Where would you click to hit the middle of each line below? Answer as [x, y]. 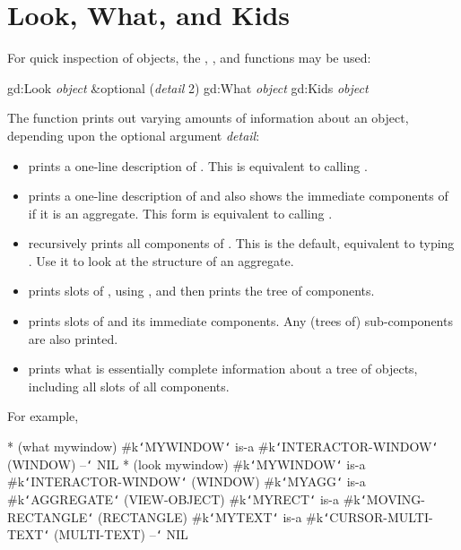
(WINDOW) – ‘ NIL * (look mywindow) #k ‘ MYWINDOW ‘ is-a [187, 464]
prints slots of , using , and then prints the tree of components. [201, 291]
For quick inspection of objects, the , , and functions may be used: [189, 58]
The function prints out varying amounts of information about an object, [208, 118]
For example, [43, 416]
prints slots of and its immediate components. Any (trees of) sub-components [240, 321]
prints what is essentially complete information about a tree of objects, [223, 369]
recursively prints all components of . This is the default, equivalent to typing [241, 243]
